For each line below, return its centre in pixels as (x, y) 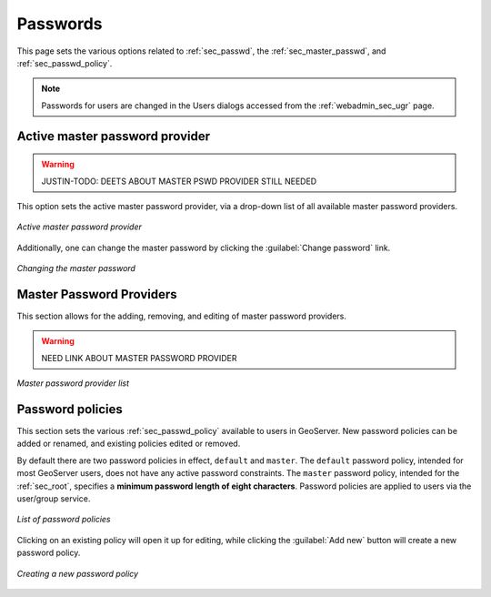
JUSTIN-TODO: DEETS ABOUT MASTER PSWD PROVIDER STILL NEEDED (179, 181)
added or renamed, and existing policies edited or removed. (129, 444)
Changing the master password (76, 268)
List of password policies (64, 520)
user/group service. (54, 499)
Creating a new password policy (78, 573)
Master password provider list (73, 383)
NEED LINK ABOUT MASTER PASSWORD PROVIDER (139, 358)
